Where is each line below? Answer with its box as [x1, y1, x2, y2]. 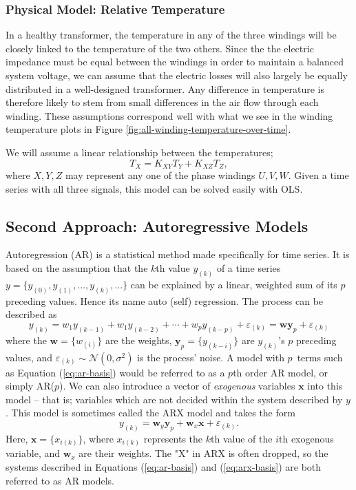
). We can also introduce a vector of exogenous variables [59, 379, 295, 393]
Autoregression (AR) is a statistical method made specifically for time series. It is [6, 247, 350, 262]
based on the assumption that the [6, 261, 148, 275]
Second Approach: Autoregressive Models [6, 215, 308, 236]
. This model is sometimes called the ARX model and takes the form [6, 405, 295, 420]
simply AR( [6, 379, 55, 393]
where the [6, 332, 47, 347]
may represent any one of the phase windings [65, 168, 255, 182]
